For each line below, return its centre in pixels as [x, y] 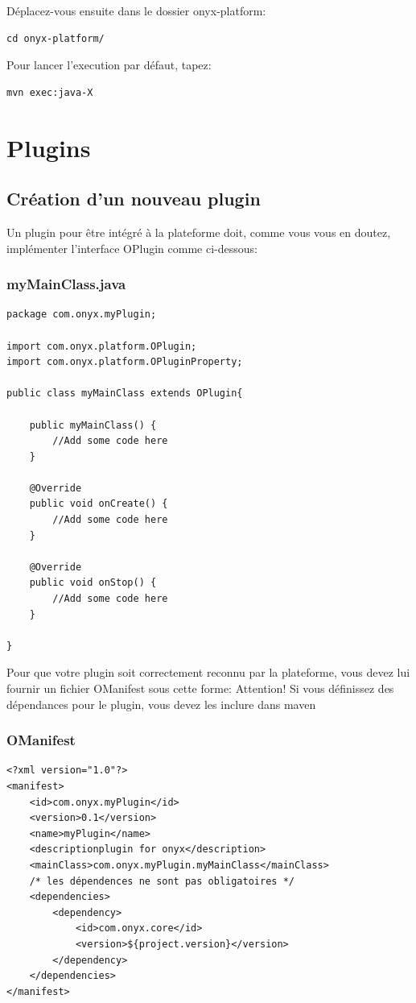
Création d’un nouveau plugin [134, 199]
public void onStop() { [93, 583]
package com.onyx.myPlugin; [82, 315]
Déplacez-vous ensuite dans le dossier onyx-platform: [136, 10]
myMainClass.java [66, 284]
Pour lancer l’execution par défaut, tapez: [109, 65]
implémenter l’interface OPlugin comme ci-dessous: [132, 248]
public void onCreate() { [99, 504]
